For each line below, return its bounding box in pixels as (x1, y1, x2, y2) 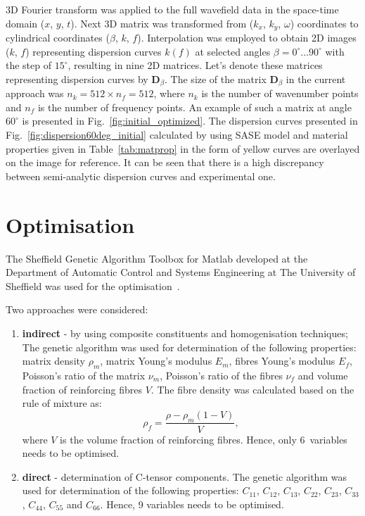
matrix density (22, 353, 85, 368)
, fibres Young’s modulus (229, 353, 335, 368)
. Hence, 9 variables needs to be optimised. (100, 496, 284, 511)
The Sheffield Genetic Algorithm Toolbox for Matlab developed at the (6, 251, 308, 265)
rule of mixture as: (22, 396, 102, 410)
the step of (6, 58, 52, 73)
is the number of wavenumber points (201, 86, 359, 101)
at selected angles (195, 44, 271, 58)
